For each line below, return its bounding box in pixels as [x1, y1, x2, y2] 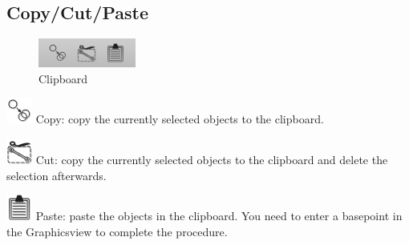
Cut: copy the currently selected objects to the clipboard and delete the [35, 151, 388, 167]
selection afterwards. [6, 167, 107, 183]
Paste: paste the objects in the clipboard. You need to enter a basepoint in [35, 207, 403, 224]
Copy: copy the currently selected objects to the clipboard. [35, 110, 324, 127]
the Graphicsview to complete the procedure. [6, 223, 228, 239]
